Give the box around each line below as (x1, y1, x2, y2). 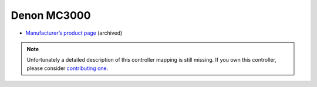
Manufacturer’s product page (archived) (25, 29, 123, 36)
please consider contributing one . (26, 65, 109, 72)
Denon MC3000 (11, 9, 91, 22)
